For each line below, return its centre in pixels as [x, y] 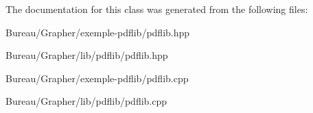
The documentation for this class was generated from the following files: [157, 9]
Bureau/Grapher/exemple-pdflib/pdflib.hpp [98, 32]
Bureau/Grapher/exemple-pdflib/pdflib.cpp [97, 78]
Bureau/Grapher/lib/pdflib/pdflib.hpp [87, 55]
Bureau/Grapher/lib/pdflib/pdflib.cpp [86, 101]
